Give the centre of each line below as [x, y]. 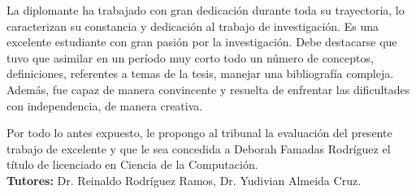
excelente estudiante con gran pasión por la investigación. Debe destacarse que [202, 42]
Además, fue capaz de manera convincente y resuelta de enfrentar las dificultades [208, 89]
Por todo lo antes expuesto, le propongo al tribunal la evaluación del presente [199, 133]
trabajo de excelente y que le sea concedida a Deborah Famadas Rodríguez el [199, 148]
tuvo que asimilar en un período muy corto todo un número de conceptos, [190, 57]
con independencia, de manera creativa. [105, 105]
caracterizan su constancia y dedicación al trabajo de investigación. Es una [193, 26]
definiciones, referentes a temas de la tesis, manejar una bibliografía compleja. [200, 73]
